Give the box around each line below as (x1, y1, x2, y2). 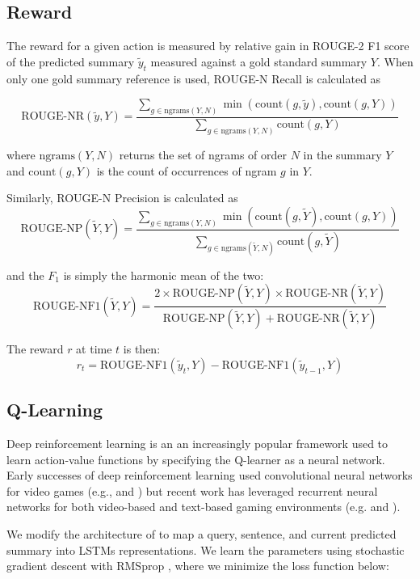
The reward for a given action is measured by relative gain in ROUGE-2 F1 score (6, 37, 409, 54)
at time (76, 340, 112, 357)
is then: (123, 340, 161, 357)
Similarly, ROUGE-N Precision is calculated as (6, 189, 238, 206)
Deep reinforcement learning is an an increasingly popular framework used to (6, 435, 388, 452)
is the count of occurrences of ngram (96, 162, 277, 179)
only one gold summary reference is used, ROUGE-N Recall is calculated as (6, 70, 381, 87)
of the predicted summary (6, 53, 135, 70)
